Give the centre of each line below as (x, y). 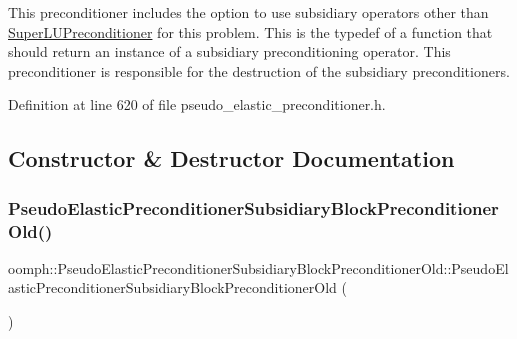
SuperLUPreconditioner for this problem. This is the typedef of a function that (250, 31)
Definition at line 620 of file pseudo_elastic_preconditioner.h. (197, 104)
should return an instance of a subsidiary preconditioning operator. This (229, 51)
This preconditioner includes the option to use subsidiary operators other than (248, 12)
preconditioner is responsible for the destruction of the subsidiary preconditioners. (259, 70)
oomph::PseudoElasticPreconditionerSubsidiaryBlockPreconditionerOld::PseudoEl (258, 267)
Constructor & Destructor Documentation (231, 158)
